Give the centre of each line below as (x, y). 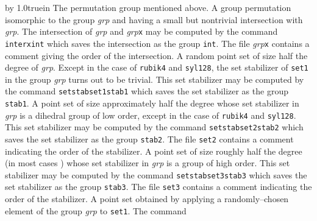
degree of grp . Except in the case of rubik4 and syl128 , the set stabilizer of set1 (157, 67)
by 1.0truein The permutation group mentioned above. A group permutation (148, 7)
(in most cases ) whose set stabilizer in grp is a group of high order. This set (148, 163)
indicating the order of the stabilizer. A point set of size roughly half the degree (154, 151)
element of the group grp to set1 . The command (96, 210)
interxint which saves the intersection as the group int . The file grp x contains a (157, 43)
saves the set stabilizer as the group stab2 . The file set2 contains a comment (149, 139)
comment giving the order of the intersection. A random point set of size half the (156, 55)
